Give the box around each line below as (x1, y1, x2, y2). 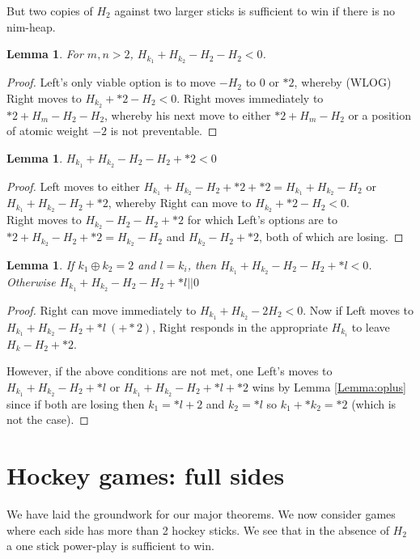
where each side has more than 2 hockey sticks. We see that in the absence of (6, 521, 389, 538)
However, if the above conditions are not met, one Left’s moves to (6, 362, 333, 379)
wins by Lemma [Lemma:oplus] (252, 378, 407, 395)
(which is (351, 395, 397, 412)
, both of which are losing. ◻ (259, 228, 404, 245)
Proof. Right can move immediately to (6, 301, 197, 318)
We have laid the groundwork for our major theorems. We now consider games (6, 506, 396, 523)
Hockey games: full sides (6, 459, 285, 492)
